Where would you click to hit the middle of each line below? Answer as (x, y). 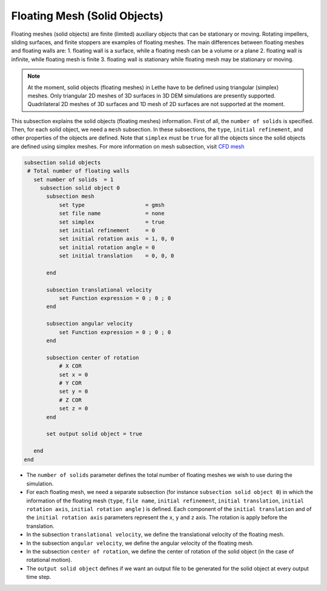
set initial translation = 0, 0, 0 (117, 256)
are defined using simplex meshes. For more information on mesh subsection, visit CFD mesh (128, 146)
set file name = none (112, 213)
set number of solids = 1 (74, 179)
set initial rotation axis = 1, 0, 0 (117, 239)
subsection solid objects (62, 162)
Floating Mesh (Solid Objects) (87, 16)
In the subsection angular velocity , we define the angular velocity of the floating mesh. (140, 543)
